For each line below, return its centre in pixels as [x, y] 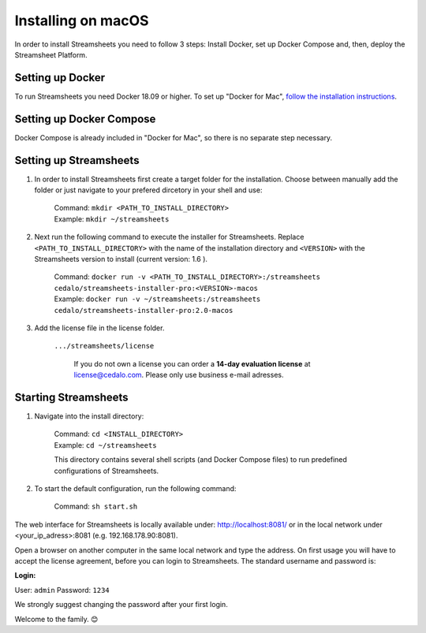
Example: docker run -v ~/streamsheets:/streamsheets [157, 299]
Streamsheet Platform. [51, 54]
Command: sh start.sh [96, 506]
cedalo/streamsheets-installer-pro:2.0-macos [144, 310]
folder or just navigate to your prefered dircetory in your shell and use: [148, 190]
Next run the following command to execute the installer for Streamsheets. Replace [169, 237]
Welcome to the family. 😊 [56, 619]
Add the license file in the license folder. [99, 328]
